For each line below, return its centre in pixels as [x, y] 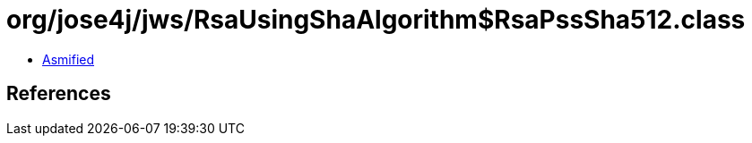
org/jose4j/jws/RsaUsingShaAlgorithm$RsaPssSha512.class [376, 20]
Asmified [69, 59]
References [59, 94]
